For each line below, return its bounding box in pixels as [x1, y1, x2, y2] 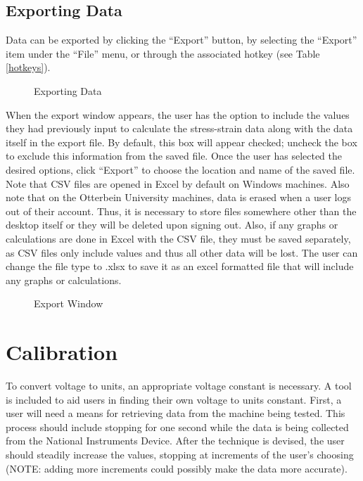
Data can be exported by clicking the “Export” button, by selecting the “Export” [6, 32, 357, 47]
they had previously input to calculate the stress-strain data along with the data [6, 121, 353, 136]
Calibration [6, 338, 118, 366]
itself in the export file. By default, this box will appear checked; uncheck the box [6, 134, 357, 149]
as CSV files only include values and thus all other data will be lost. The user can [6, 245, 358, 259]
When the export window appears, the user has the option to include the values [6, 107, 350, 122]
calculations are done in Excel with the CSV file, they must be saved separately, [6, 231, 351, 245]
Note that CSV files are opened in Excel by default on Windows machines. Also [6, 176, 350, 191]
